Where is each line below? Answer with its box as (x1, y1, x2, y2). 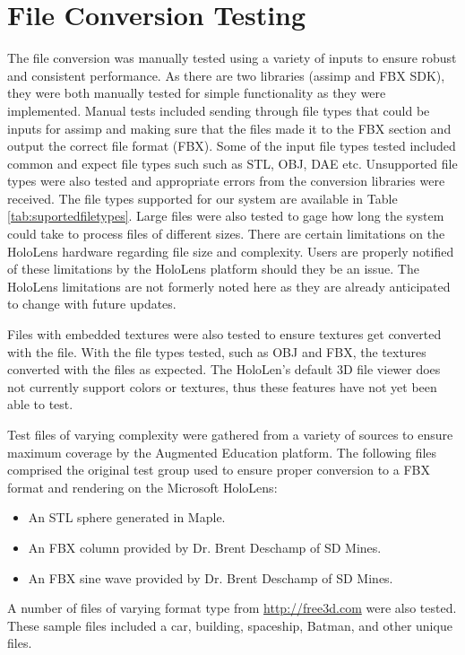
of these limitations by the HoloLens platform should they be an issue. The (7, 259, 419, 278)
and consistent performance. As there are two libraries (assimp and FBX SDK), (7, 65, 445, 84)
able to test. (7, 395, 73, 414)
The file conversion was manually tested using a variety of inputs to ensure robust (7, 48, 457, 67)
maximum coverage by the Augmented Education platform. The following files (7, 442, 437, 461)
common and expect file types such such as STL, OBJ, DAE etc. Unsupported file (7, 153, 458, 172)
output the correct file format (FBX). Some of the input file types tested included (7, 136, 456, 155)
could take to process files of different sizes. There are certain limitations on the (7, 224, 445, 243)
